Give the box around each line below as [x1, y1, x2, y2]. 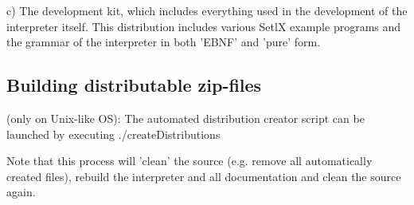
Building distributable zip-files [6, 73, 262, 97]
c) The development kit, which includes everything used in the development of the [6, 2, 408, 18]
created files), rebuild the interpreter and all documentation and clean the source [6, 168, 401, 184]
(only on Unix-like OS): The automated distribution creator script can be [6, 109, 365, 126]
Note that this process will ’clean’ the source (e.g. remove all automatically [6, 152, 373, 169]
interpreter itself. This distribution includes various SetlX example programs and [6, 18, 401, 34]
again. [6, 183, 36, 200]
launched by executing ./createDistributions [6, 125, 221, 142]
